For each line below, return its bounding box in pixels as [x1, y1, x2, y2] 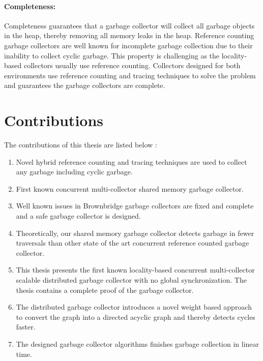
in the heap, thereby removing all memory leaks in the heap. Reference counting [4, 30, 254, 41]
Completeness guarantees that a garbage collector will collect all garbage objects [4, 20, 255, 31]
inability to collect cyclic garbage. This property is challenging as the [4, 50, 220, 61]
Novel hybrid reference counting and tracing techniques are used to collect [16, 156, 247, 167]
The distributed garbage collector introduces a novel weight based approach [16, 302, 252, 312]
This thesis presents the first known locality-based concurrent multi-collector [16, 264, 255, 275]
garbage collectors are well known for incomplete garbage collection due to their [4, 40, 253, 50]
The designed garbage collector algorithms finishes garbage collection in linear [16, 338, 259, 349]
